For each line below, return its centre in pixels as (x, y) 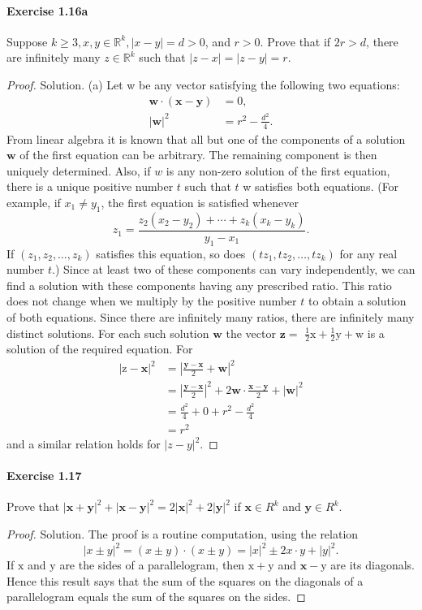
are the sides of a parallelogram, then (152, 565)
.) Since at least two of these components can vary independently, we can (234, 269)
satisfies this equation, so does (171, 253)
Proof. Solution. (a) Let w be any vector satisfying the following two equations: (203, 84)
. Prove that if (295, 41)
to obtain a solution (357, 301)
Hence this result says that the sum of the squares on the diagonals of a (185, 580)
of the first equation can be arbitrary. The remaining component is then (198, 155)
